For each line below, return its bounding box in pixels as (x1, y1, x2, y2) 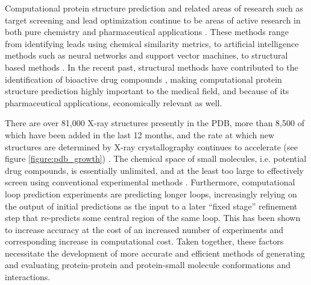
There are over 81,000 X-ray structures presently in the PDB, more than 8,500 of (5, 117, 304, 129)
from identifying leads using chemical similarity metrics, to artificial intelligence (5, 37, 299, 50)
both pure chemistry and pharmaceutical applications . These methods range (5, 25, 289, 38)
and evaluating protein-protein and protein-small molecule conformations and (5, 258, 291, 271)
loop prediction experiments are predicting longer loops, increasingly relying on (5, 187, 297, 200)
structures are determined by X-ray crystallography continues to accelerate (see (5, 140, 298, 153)
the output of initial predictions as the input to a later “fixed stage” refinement (5, 199, 298, 212)
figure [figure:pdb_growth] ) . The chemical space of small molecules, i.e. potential (5, 152, 307, 165)
